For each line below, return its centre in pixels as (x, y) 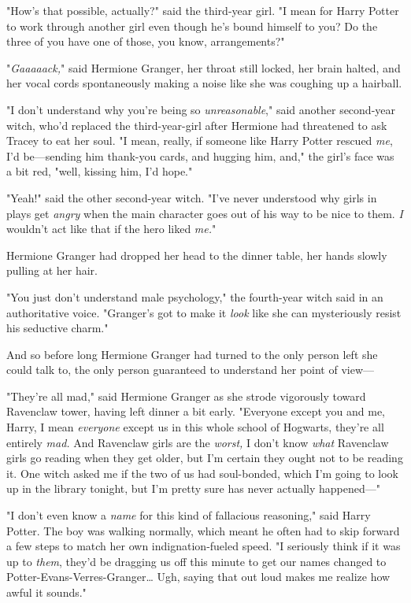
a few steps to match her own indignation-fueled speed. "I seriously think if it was (204, 546)
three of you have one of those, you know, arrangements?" (146, 41)
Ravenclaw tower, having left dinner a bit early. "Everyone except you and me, (196, 411)
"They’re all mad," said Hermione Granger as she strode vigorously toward (186, 396)
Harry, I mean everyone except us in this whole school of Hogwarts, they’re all (195, 427)
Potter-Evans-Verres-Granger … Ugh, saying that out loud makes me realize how (198, 577)
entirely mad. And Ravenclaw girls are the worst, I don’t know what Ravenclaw (198, 442)
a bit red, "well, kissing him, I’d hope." (100, 171)
